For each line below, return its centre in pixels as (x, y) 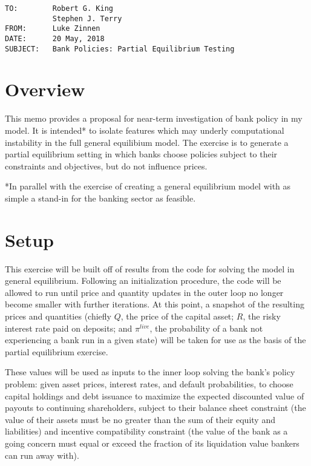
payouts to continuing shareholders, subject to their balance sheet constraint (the (155, 408)
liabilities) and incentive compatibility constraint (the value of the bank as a (146, 431)
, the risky (262, 316)
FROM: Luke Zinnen (53, 29)
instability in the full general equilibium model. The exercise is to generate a (147, 142)
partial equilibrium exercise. (57, 351)
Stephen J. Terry (87, 18)
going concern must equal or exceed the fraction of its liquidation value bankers (152, 443)
